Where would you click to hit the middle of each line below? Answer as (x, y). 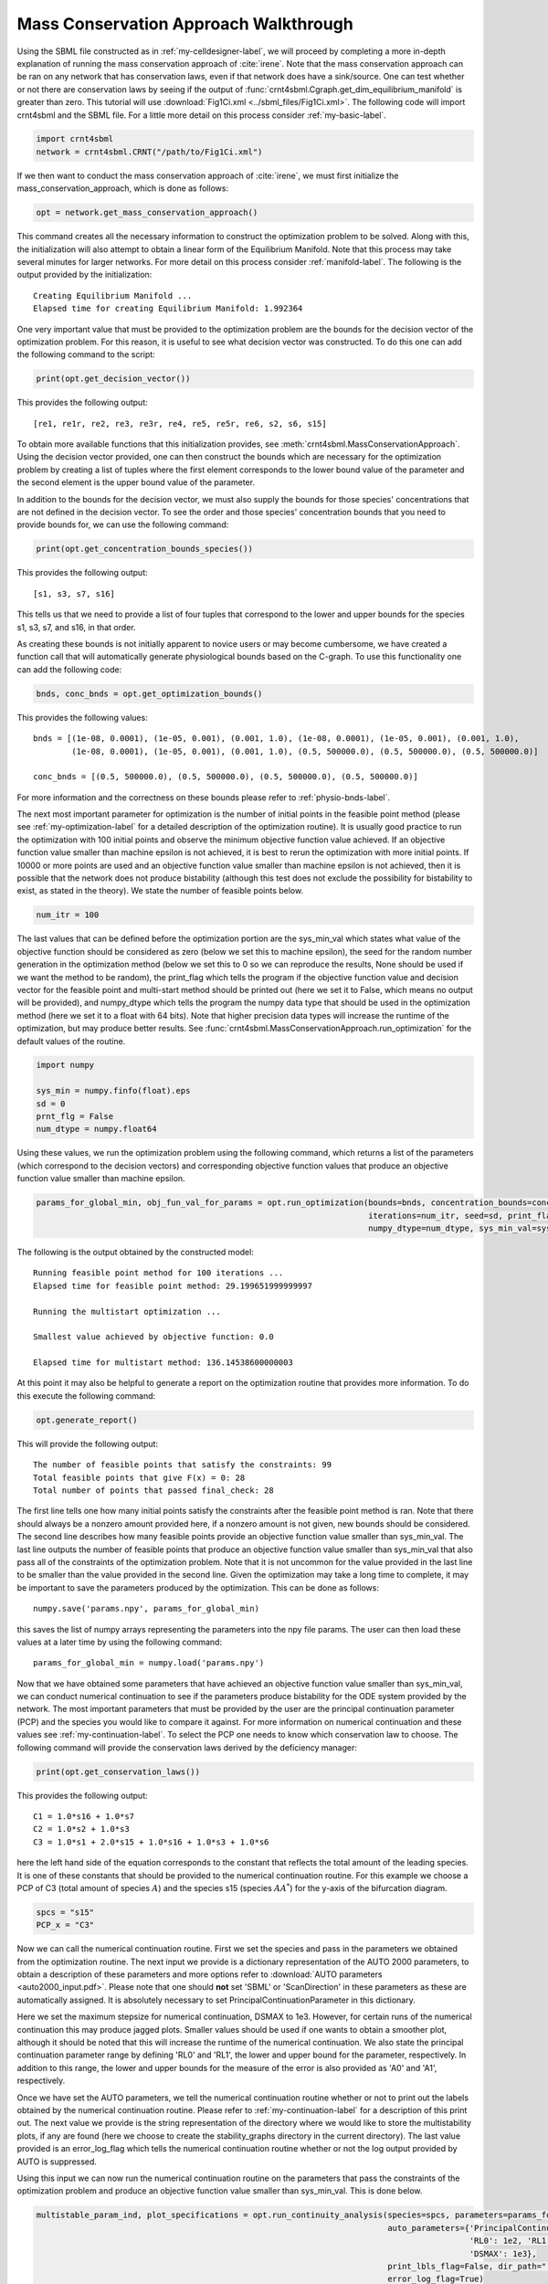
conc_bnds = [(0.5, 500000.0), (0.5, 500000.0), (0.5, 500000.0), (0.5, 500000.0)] (226, 777)
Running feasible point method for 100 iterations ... (158, 1273)
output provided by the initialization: (84, 275)
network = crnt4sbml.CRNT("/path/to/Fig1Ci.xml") (149, 152)
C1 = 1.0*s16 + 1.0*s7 (84, 1817)
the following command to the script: (86, 354)
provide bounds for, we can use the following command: (123, 524)
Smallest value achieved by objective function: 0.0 (153, 1337)
